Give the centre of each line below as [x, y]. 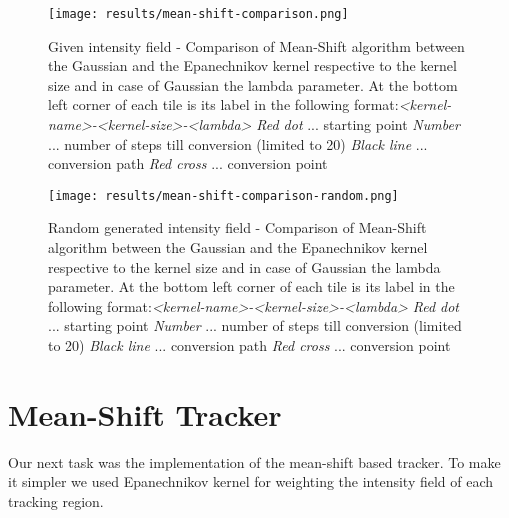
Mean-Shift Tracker [145, 413]
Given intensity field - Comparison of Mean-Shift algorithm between [256, 45]
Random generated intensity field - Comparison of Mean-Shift [237, 227]
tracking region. [56, 500]
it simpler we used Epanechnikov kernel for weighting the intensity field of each [251, 481]
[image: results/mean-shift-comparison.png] [198, 14]
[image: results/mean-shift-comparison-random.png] [223, 195]
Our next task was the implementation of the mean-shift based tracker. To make [254, 461]
